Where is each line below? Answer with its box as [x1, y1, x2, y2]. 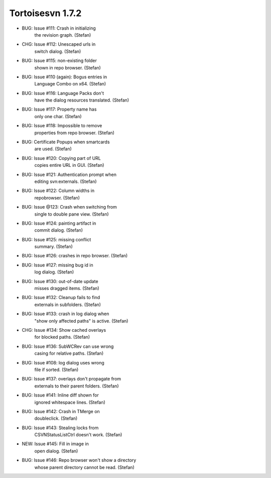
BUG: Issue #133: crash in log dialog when [22, 311, 109, 317]
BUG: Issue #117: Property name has [22, 106, 97, 113]
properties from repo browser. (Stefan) [34, 130, 115, 136]
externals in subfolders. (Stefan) [34, 302, 101, 308]
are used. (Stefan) [34, 146, 72, 152]
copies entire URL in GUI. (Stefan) [34, 162, 104, 168]
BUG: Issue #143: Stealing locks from [22, 425, 99, 431]
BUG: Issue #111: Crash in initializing [22, 25, 96, 31]
